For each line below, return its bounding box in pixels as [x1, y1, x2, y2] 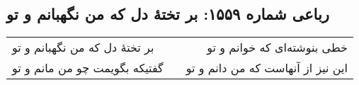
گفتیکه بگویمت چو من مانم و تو [12, 59, 164, 76]
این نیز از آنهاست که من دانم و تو [186, 59, 348, 76]
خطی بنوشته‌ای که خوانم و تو [207, 39, 348, 56]
